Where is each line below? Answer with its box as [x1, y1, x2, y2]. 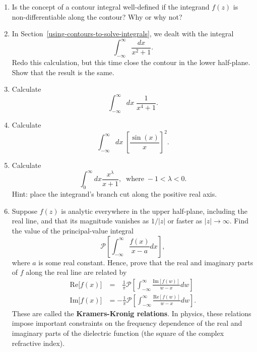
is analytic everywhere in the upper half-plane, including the [61, 205, 247, 216]
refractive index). [12, 337, 65, 348]
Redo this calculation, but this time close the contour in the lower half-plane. [12, 57, 250, 68]
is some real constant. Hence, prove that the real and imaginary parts [38, 257, 253, 267]
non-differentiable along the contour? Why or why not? [12, 11, 182, 22]
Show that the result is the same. [12, 67, 114, 77]
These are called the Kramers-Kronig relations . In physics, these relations [12, 308, 251, 318]
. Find [229, 215, 248, 226]
